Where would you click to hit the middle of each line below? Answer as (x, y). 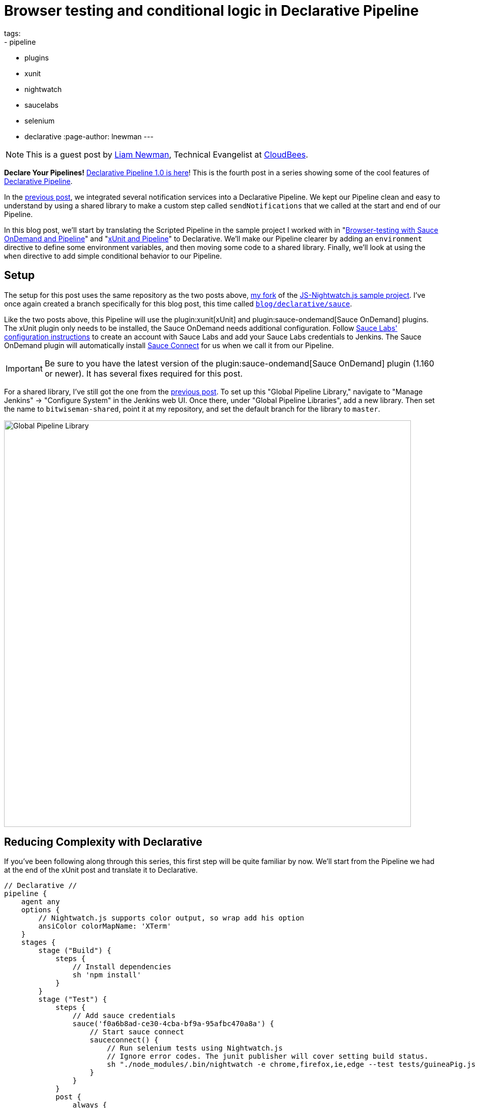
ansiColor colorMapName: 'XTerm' (105, 926)
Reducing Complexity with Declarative (103, 842)
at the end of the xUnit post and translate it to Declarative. (101, 870)
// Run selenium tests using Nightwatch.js (195, 1048)
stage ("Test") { (73, 999)
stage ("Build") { (75, 951)
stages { (38, 943)
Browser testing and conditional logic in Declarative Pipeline (212, 11)
